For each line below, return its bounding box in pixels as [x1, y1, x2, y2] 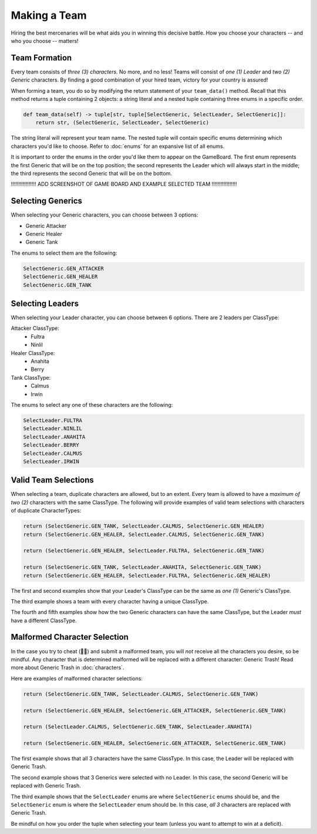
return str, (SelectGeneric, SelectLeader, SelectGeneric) [35, 119, 210, 126]
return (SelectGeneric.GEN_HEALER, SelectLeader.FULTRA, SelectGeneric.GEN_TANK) [23, 548, 265, 554]
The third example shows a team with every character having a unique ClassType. [11, 597, 209, 605]
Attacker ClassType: [11, 325, 60, 332]
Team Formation [11, 53, 72, 63]
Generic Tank [25, 238, 58, 246]
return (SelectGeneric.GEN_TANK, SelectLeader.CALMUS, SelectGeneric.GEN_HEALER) [23, 523, 265, 529]
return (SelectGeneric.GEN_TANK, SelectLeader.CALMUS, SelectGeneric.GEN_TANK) [23, 690, 259, 697]
